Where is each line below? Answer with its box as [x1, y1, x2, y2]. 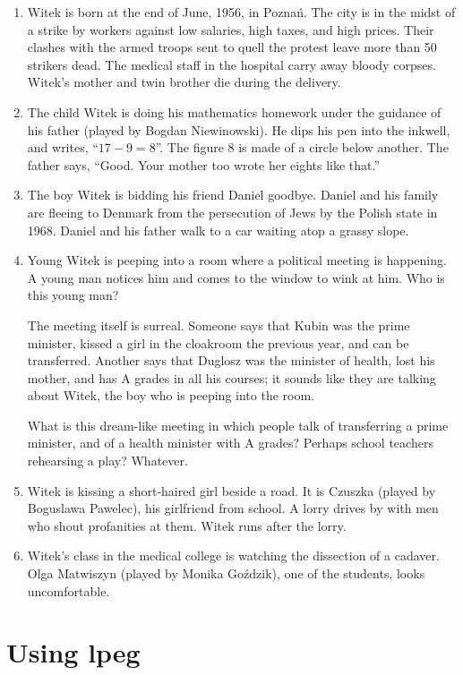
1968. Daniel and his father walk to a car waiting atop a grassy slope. [27, 220, 409, 239]
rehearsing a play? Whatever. [27, 451, 188, 470]
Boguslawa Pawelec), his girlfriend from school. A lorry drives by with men [27, 499, 439, 517]
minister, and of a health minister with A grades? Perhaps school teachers [27, 433, 433, 452]
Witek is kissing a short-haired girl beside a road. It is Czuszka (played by [27, 481, 436, 500]
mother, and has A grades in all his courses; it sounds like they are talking [27, 368, 436, 387]
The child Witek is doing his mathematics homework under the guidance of [27, 102, 442, 121]
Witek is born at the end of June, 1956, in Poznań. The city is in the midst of [27, 3, 456, 21]
